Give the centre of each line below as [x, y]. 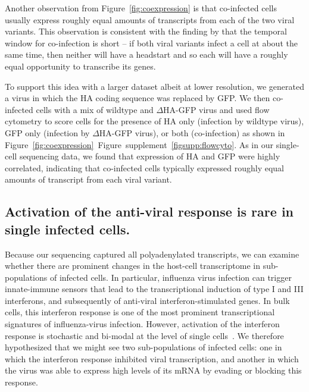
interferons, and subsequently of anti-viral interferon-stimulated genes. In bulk [147, 300]
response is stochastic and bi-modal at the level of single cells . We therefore [144, 335]
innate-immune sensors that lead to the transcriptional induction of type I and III [154, 289]
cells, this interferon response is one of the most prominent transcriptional [140, 312]
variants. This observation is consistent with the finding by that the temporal [146, 31]
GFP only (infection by [47, 132]
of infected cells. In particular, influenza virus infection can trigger [171, 277]
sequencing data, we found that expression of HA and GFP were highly [150, 156]
